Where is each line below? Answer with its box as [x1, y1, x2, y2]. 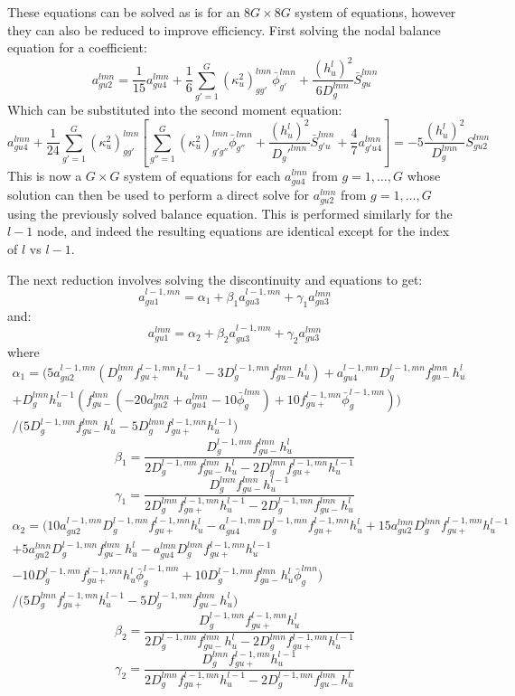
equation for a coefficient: [7, 38, 147, 57]
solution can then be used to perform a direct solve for [7, 184, 310, 203]
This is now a [7, 165, 82, 184]
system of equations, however [295, 3, 456, 21]
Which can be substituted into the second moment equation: [7, 100, 342, 119]
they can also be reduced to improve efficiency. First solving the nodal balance [7, 20, 441, 39]
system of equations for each [124, 165, 281, 184]
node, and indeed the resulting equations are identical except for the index [36, 221, 450, 240]
